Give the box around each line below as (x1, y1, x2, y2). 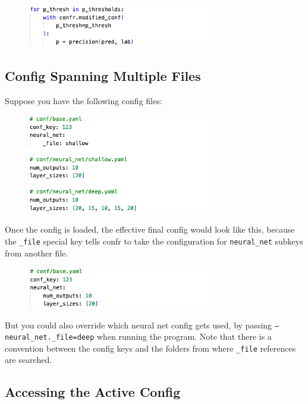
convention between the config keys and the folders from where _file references (5, 342, 296, 354)
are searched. (5, 353, 52, 366)
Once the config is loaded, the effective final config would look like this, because (5, 223, 295, 236)
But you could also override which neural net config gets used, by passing (5, 318, 272, 331)
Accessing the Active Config (5, 383, 181, 401)
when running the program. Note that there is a (97, 330, 272, 343)
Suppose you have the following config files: (5, 94, 162, 107)
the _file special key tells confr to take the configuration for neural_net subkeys (5, 234, 303, 247)
